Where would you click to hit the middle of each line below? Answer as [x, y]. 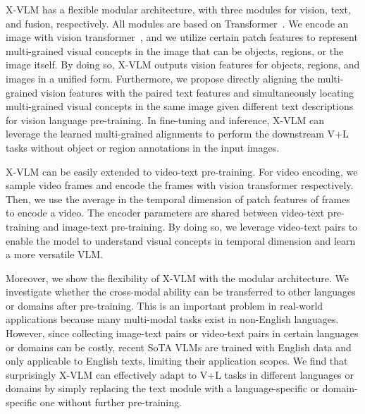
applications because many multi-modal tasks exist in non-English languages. [172, 319]
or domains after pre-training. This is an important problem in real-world [165, 305]
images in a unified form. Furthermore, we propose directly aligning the [160, 78]
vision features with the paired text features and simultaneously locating [197, 92]
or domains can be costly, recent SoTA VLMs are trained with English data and [179, 347]
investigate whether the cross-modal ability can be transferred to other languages [181, 292]
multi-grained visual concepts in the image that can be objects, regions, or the [175, 50]
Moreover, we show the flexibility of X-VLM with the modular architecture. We [177, 278]
